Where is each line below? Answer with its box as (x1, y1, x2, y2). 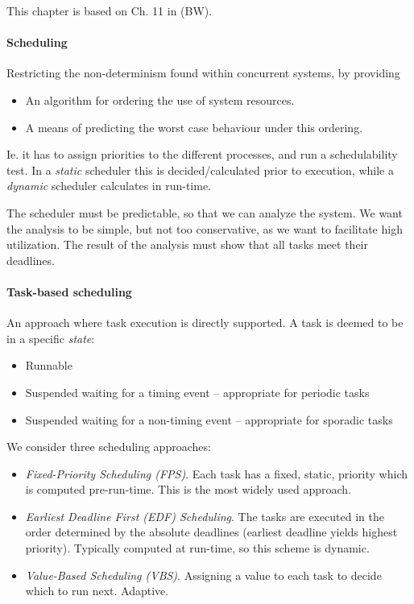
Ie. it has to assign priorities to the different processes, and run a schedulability (6, 146, 398, 163)
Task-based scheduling (6, 283, 132, 300)
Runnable (25, 357, 72, 374)
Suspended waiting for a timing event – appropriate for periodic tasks (25, 383, 370, 400)
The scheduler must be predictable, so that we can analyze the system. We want (6, 204, 403, 221)
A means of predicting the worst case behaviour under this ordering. (25, 118, 363, 135)
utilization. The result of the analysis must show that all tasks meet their (6, 236, 368, 253)
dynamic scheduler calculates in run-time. (6, 177, 212, 194)
